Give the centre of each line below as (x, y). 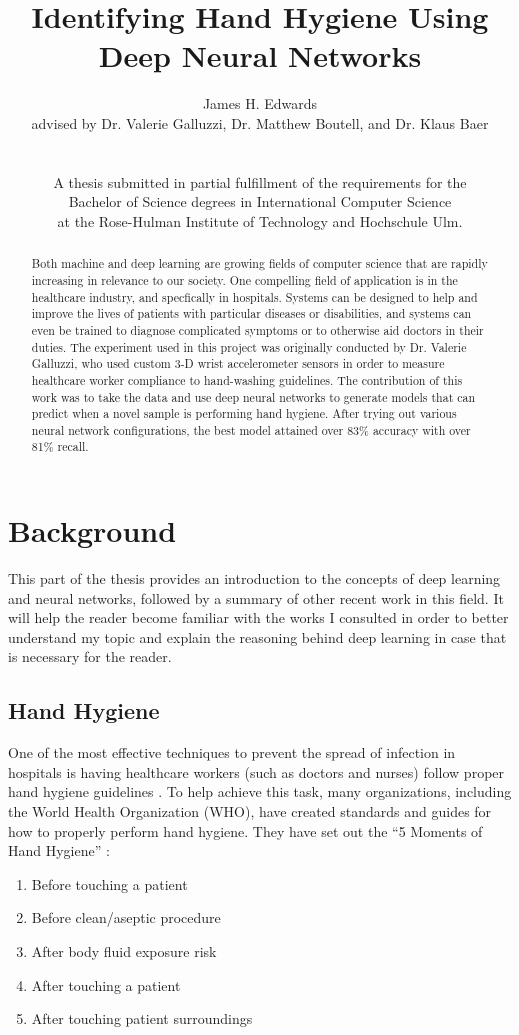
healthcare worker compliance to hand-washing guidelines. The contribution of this (247, 379)
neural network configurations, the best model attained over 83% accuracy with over (251, 429)
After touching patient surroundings (142, 1018)
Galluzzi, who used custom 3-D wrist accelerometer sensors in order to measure (238, 363)
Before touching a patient (109, 883)
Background (92, 530)
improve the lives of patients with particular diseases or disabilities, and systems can (251, 313)
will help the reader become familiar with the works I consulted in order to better (258, 617)
